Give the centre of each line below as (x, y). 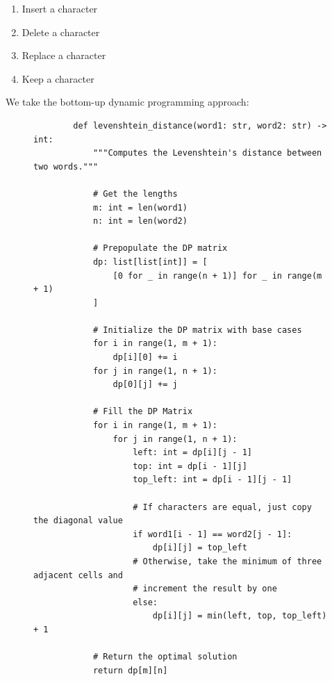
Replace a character (64, 55)
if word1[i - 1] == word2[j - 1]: (213, 534)
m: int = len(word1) (140, 207)
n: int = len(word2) (140, 221)
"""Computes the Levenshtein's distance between (207, 153)
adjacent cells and (78, 575)
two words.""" (66, 166)
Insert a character (60, 8)
